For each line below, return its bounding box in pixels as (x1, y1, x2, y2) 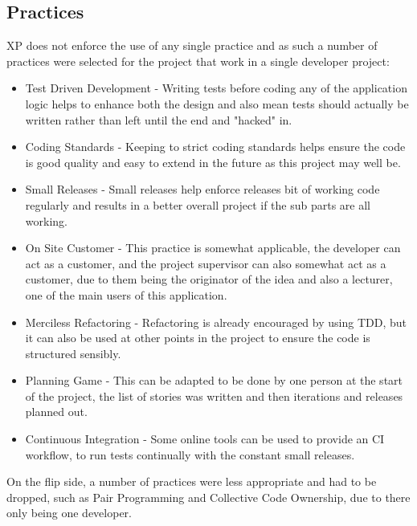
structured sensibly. (25, 345, 121, 361)
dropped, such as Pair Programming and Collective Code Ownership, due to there (6, 488, 411, 505)
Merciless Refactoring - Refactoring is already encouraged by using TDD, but (25, 313, 407, 330)
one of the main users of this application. (25, 286, 227, 303)
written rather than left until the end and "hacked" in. (25, 111, 292, 128)
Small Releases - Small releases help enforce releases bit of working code (25, 181, 380, 198)
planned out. (25, 403, 88, 420)
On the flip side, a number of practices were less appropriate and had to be (6, 473, 377, 490)
